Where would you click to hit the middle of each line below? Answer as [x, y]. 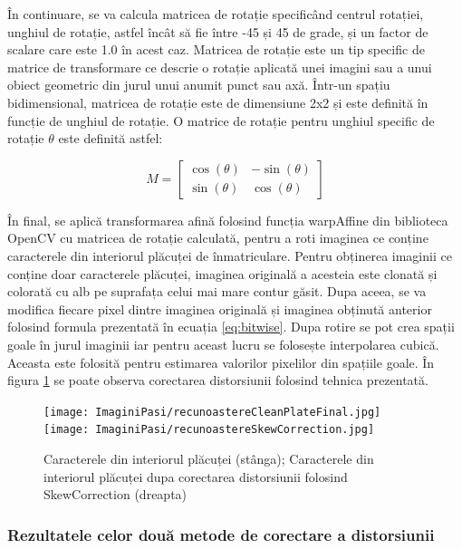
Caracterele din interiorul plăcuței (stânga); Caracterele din [209, 458]
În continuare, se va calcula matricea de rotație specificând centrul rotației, [216, 14]
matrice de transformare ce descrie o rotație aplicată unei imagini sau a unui [220, 67]
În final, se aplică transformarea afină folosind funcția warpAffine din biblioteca [228, 220]
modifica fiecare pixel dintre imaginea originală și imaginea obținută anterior [220, 308]
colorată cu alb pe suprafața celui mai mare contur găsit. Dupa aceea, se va [217, 291]
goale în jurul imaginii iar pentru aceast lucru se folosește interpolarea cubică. [223, 344]
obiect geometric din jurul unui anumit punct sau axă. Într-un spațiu [199, 85]
